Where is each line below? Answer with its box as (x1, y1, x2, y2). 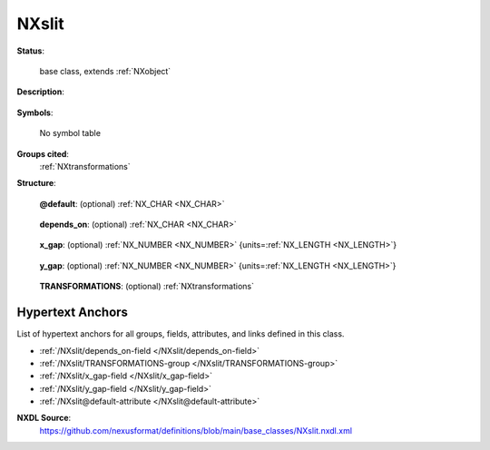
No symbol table (39, 128, 102, 139)
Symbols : (16, 107, 54, 118)
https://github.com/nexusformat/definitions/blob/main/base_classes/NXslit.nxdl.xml (39, 425, 353, 435)
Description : (16, 86, 65, 97)
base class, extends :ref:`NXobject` (39, 65, 171, 76)
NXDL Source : (16, 413, 72, 424)
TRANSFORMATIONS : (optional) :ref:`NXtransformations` (39, 281, 254, 292)
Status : (16, 45, 45, 56)
